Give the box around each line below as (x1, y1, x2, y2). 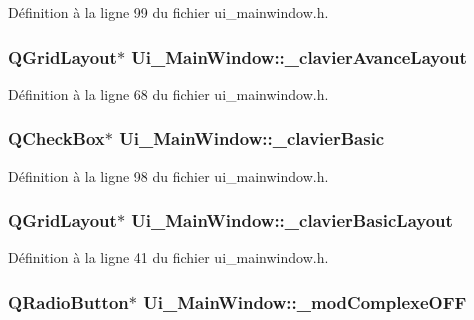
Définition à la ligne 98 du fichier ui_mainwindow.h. (8, 165, 329, 186)
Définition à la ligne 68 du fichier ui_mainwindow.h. (8, 83, 329, 104)
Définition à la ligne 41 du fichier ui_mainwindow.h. (8, 247, 329, 268)
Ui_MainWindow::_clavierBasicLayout (131, 208, 453, 233)
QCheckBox (8, 126, 105, 151)
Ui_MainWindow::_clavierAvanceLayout (131, 44, 467, 69)
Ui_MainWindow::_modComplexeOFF (143, 289, 467, 314)
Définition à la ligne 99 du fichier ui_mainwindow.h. (8, 2, 329, 22)
